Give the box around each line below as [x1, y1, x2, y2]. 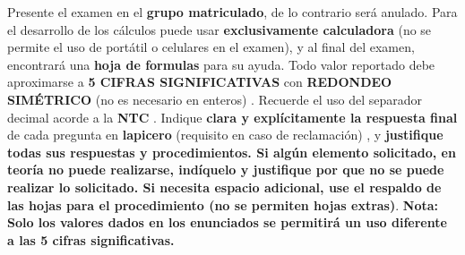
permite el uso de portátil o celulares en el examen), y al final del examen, [7, 38, 415, 56]
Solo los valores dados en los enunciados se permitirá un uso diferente [7, 213, 447, 232]
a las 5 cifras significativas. [7, 230, 175, 249]
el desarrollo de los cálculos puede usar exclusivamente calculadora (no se [7, 20, 432, 38]
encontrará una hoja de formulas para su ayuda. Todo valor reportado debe [7, 55, 435, 73]
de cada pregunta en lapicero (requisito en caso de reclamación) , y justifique [7, 125, 443, 144]
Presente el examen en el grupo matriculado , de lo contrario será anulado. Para [7, 3, 458, 21]
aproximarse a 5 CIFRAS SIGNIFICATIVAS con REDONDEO [7, 72, 392, 91]
